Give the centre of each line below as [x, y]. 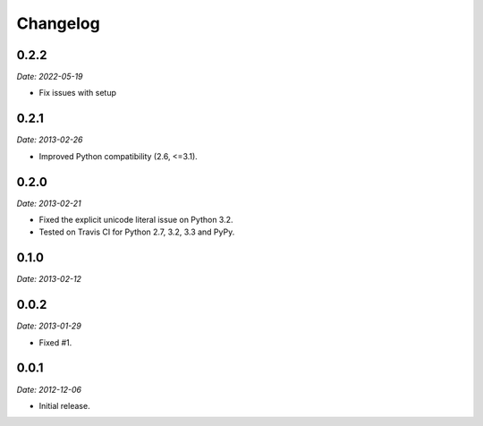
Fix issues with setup [77, 93]
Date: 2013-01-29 [49, 326]
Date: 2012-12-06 [49, 389]
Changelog [58, 23]
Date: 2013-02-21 [49, 203]
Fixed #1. [55, 342]
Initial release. [64, 405]
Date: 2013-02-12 [49, 279]
